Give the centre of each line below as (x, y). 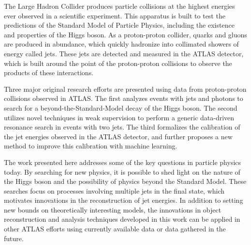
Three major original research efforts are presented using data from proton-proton (125, 89)
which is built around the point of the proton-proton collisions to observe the (118, 63)
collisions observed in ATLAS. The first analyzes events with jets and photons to (124, 98)
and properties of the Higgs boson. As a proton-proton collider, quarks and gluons (125, 34)
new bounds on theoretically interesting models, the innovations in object (113, 209)
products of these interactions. (49, 73)
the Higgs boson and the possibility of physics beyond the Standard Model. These (125, 181)
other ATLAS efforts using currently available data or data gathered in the (115, 229)
